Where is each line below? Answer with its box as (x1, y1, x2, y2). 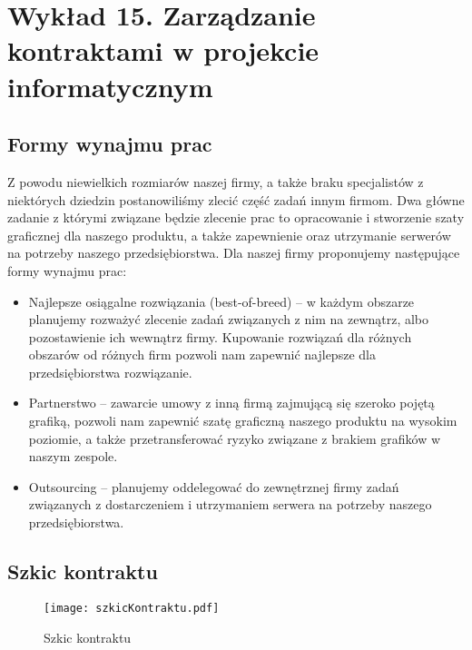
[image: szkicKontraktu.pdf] (44, 601, 220, 615)
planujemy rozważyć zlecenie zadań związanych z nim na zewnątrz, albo (28, 310, 429, 329)
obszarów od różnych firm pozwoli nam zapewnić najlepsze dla (28, 345, 376, 364)
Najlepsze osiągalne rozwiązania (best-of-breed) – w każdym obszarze (28, 291, 415, 310)
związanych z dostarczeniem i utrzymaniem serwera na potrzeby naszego (28, 495, 432, 514)
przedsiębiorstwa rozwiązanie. (28, 362, 192, 381)
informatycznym (7, 67, 213, 104)
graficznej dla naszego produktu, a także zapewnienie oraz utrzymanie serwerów (7, 225, 451, 244)
